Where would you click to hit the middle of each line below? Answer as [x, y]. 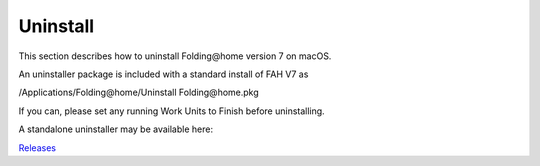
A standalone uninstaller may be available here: [116, 129]
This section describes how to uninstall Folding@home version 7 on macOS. [175, 56]
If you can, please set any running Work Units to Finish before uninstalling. [171, 111]
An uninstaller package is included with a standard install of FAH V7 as [163, 74]
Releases [37, 147]
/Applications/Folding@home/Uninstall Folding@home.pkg [138, 92]
